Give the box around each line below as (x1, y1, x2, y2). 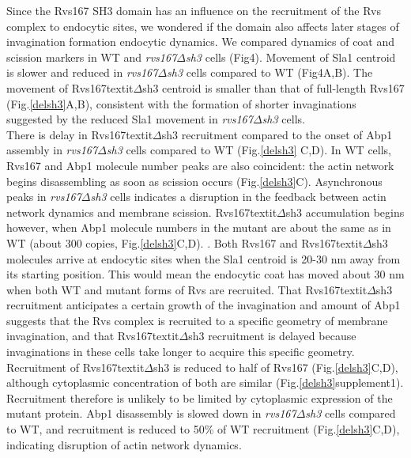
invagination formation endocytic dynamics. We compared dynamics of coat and (6, 33, 395, 50)
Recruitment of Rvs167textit (6, 358, 145, 375)
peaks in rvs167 (6, 188, 81, 205)
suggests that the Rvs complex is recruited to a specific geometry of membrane (6, 312, 388, 328)
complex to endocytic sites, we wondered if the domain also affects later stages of (6, 17, 399, 34)
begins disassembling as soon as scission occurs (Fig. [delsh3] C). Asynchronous (6, 172, 383, 189)
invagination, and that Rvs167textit (6, 327, 179, 344)
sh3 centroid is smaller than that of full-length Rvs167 (142, 79, 405, 96)
